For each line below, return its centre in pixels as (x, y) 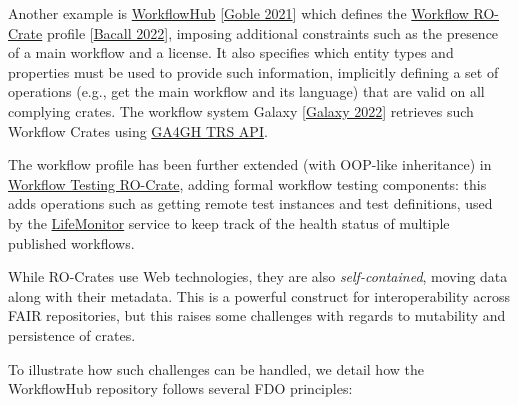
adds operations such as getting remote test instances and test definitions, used (250, 203)
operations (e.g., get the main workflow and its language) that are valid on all (246, 91)
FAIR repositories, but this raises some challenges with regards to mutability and (257, 315)
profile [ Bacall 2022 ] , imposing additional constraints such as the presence (272, 32)
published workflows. (71, 242)
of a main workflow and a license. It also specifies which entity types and (231, 52)
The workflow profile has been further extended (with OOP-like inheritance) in (250, 164)
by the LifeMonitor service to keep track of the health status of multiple (229, 222)
